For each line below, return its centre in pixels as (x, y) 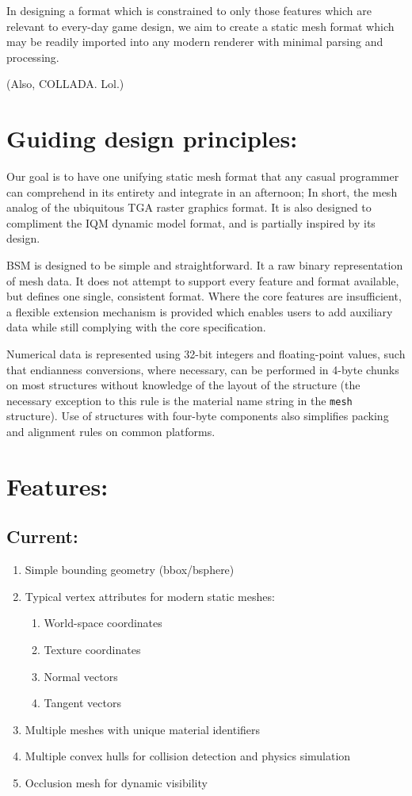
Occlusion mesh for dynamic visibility (116, 782)
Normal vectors (81, 676)
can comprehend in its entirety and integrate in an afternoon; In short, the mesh (202, 191)
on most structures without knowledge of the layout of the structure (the (183, 385)
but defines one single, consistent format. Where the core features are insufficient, (204, 296)
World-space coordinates (103, 623)
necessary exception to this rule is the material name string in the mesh (179, 400)
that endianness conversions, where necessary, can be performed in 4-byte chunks (203, 369)
